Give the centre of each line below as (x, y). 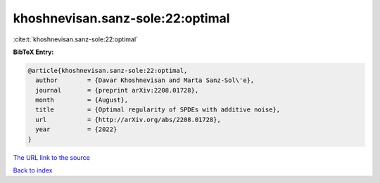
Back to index (33, 170)
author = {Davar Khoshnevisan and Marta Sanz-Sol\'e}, (145, 80)
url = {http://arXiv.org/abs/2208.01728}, (128, 120)
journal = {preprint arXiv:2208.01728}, (117, 90)
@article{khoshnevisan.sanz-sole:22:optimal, (108, 70)
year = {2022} (76, 129)
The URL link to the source (52, 157)
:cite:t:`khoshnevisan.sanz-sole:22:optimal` (76, 39)
